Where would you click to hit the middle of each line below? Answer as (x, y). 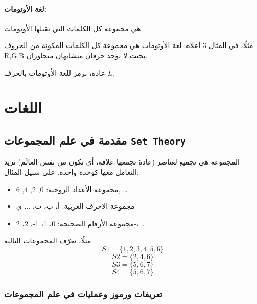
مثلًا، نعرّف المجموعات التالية (48, 240)
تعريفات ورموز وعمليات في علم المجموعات (83, 294)
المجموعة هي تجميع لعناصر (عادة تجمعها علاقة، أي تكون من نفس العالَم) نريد (122, 162)
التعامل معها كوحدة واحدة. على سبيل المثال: (72, 171)
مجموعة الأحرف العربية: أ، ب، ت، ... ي (75, 206)
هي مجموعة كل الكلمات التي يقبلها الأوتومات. (74, 28)
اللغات (23, 108)
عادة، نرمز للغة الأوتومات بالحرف (55, 72)
